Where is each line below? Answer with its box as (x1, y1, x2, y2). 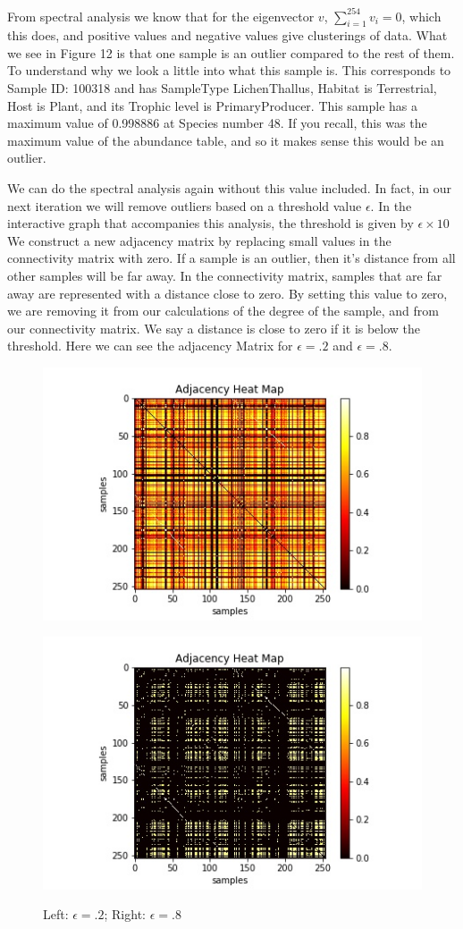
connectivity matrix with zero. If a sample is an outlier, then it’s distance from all (7, 249, 456, 267)
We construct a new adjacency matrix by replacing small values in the (7, 231, 391, 249)
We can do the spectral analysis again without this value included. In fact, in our (7, 179, 452, 198)
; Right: (104, 905, 146, 924)
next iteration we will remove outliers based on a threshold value (7, 196, 362, 215)
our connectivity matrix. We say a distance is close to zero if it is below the (7, 318, 421, 337)
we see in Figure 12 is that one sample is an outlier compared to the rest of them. (7, 43, 455, 62)
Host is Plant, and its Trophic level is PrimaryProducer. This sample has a (7, 96, 418, 114)
